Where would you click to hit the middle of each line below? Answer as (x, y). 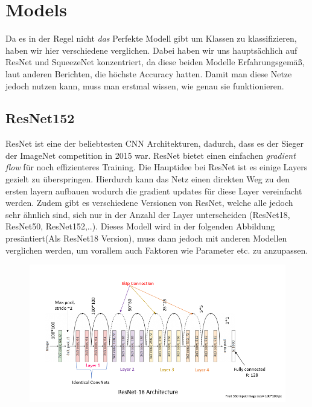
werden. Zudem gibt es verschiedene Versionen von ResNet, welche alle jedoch (149, 203)
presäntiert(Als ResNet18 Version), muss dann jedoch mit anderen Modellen (146, 238)
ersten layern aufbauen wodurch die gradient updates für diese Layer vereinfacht (154, 191)
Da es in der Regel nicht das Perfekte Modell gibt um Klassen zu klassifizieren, (151, 38)
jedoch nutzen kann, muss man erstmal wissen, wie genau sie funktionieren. (145, 85)
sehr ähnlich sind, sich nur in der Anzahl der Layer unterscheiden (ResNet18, (148, 214)
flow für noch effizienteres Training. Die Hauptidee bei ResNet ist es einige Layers (157, 167)
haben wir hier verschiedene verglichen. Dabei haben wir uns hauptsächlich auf (151, 50)
